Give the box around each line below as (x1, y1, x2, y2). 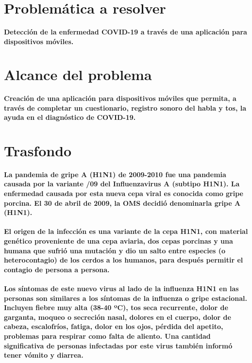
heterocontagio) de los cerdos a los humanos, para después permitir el (4, 255, 243, 265)
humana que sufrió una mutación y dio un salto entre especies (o (4, 245, 226, 255)
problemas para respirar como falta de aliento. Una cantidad (4, 330, 211, 341)
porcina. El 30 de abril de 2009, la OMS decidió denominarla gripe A (4, 198, 241, 208)
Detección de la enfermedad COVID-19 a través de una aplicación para (4, 26, 247, 36)
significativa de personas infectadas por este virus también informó (4, 340, 233, 350)
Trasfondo (4, 141, 72, 161)
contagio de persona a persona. (4, 264, 110, 274)
